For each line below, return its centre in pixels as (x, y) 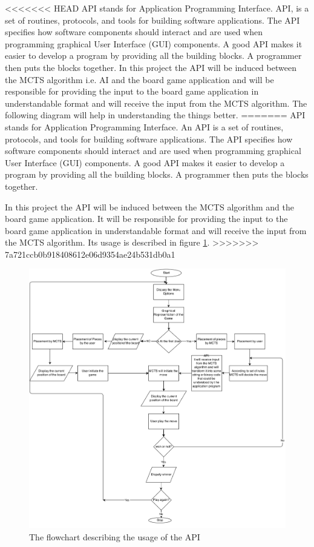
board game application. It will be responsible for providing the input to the (146, 219)
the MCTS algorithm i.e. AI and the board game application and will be (139, 79)
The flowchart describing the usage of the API (115, 536)
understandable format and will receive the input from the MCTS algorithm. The (156, 103)
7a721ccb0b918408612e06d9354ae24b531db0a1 (90, 254)
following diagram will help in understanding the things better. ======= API (155, 115)
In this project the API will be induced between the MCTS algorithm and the (149, 206)
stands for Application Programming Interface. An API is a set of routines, (144, 126)
